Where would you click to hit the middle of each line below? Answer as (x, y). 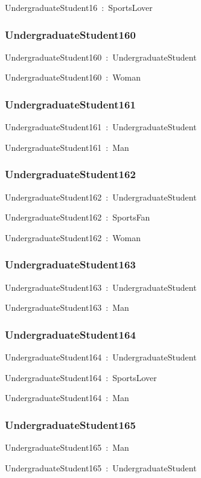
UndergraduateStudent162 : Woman (73, 237)
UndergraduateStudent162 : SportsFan (78, 217)
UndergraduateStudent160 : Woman (73, 77)
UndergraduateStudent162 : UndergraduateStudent (101, 197)
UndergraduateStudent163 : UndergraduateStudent (101, 287)
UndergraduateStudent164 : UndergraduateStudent (101, 357)
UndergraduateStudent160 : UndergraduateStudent (101, 57)
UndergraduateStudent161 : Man (67, 147)
